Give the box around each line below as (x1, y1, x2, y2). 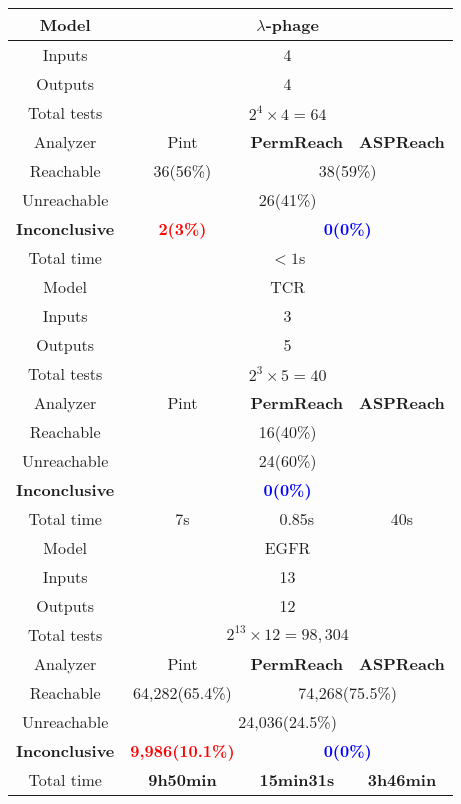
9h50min (148, 768, 217, 791)
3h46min (367, 768, 437, 791)
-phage (265, 13, 319, 36)
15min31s (259, 768, 335, 791)
